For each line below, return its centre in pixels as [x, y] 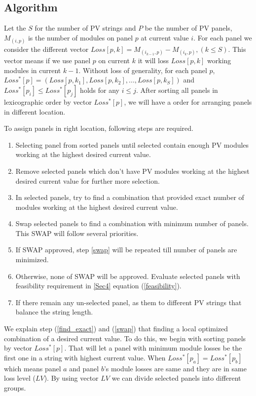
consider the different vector [46, 49]
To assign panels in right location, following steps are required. [99, 128]
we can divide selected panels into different [176, 378]
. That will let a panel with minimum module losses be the [153, 348]
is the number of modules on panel [80, 37]
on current [114, 60]
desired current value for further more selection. [88, 180]
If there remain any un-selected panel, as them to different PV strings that [128, 302]
